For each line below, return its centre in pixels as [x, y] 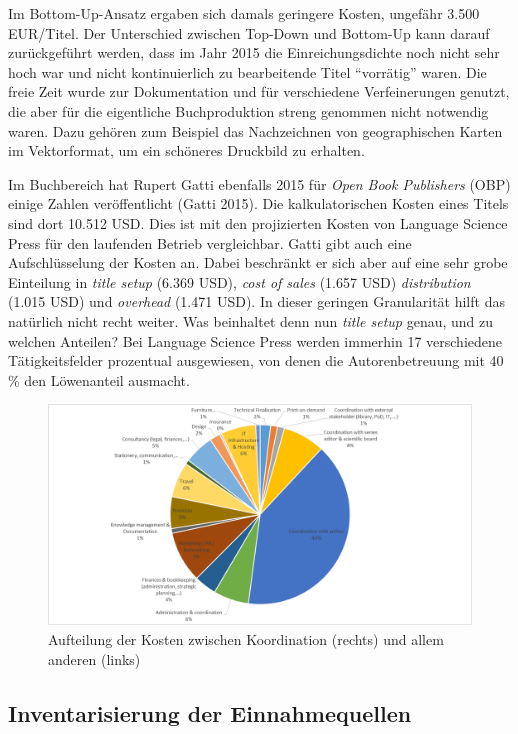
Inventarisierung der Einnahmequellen [210, 712]
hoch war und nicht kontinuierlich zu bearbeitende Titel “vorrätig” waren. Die [247, 71]
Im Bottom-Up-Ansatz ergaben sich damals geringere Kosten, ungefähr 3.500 [244, 13]
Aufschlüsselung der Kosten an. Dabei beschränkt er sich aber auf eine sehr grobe [258, 262]
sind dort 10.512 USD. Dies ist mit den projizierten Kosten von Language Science [258, 222]
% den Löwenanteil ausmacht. [99, 379]
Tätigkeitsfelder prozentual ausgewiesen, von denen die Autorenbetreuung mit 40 [256, 360]
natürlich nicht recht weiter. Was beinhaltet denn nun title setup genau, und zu [251, 320]
